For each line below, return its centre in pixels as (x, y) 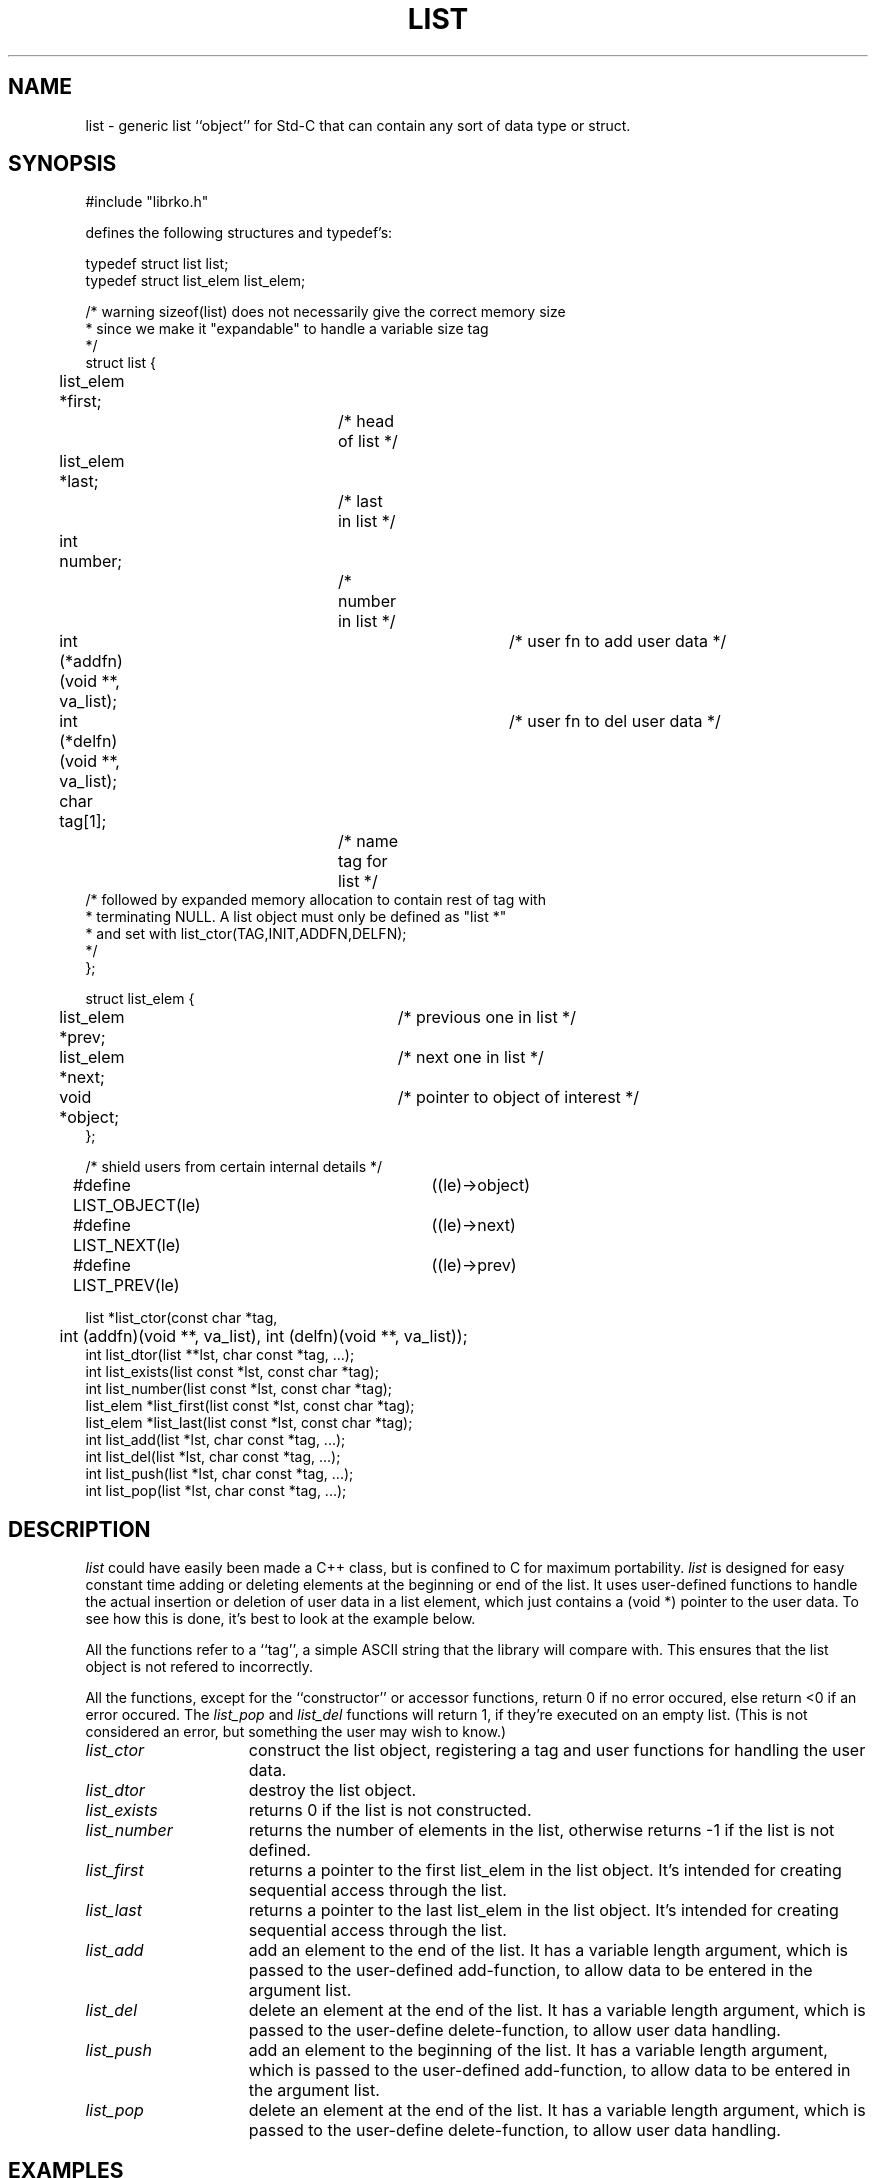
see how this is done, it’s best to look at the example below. (280, 1619)
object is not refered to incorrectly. (199, 1667)
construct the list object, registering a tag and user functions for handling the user (557, 1750)
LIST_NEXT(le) (126, 1245)
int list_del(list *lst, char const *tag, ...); (213, 1457)
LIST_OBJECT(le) (136, 1205)
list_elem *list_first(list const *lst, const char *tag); (250, 1406)
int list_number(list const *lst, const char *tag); (239, 1389)
